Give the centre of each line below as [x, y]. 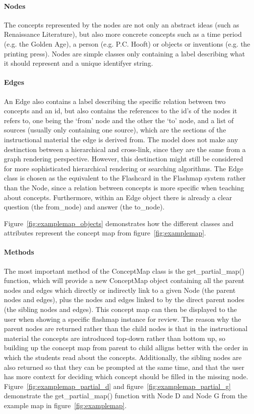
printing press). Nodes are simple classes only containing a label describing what [125, 53]
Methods [19, 252]
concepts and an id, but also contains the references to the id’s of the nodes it [121, 111]
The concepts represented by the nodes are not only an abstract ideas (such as [122, 24]
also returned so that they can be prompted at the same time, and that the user [124, 367]
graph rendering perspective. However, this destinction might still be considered [124, 159]
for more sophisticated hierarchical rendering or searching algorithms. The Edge [124, 168]
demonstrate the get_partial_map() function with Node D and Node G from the [126, 396]
